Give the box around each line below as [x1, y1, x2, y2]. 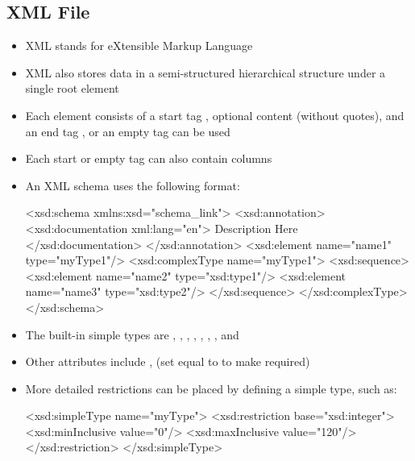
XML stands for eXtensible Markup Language [25, 37, 253, 54]
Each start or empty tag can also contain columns [25, 150, 272, 167]
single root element [25, 80, 119, 97]
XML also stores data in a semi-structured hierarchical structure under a [25, 64, 386, 81]
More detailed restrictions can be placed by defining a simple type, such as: [25, 380, 397, 397]
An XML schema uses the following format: [25, 177, 240, 193]
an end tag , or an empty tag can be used [25, 123, 230, 139]
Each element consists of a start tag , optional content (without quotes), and [25, 106, 405, 123]
